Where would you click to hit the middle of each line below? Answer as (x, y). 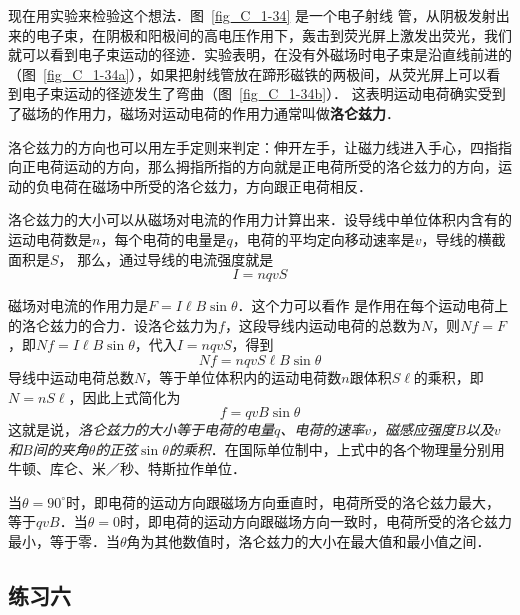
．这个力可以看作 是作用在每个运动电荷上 (373, 305)
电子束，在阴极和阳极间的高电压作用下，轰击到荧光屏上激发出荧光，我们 (273, 34)
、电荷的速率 (322, 429)
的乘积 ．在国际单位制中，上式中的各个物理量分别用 (336, 448)
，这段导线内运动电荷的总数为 (322, 324)
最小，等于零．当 (64, 541)
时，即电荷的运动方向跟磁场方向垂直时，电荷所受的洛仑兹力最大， (283, 501)
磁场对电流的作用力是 (78, 305)
